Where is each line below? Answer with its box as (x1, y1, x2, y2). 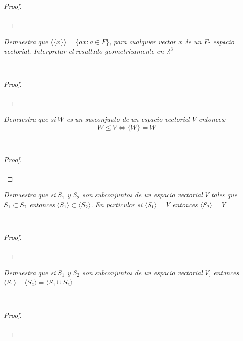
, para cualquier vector (109, 36, 176, 46)
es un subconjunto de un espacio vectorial (66, 114, 190, 124)
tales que (211, 189, 237, 200)
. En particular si (91, 199, 142, 209)
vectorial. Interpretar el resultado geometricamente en (4, 46, 164, 56)
